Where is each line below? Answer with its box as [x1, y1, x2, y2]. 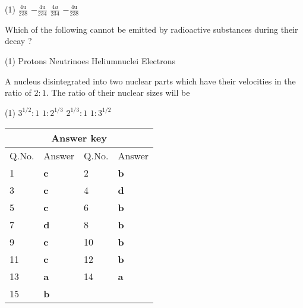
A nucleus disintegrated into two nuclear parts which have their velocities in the [5, 74, 296, 87]
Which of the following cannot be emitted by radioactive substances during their [5, 23, 298, 35]
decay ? [5, 34, 32, 47]
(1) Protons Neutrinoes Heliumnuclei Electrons [5, 55, 175, 67]
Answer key [51, 131, 107, 145]
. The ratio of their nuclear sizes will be [46, 86, 190, 99]
